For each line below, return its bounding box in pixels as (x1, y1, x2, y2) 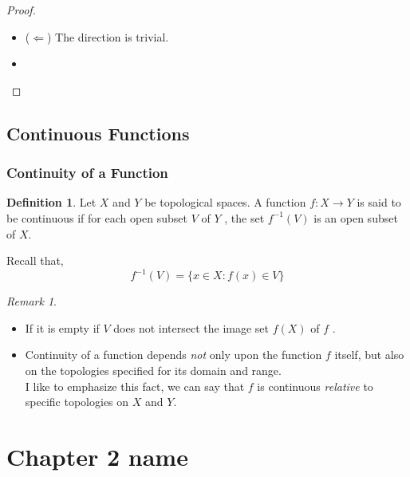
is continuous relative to (257, 377, 373, 394)
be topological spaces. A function (144, 194, 306, 211)
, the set (224, 209, 265, 226)
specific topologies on (25, 393, 129, 410)
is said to (357, 194, 401, 211)
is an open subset (313, 209, 398, 226)
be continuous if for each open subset (6, 209, 187, 226)
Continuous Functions (6, 120, 190, 145)
